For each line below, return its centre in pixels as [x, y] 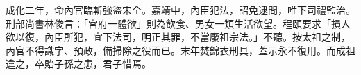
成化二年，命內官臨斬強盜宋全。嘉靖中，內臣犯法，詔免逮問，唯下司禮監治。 [180, 10]
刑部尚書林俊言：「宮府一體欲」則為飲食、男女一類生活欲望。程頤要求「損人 [178, 23]
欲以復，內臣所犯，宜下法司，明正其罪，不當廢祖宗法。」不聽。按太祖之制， [178, 37]
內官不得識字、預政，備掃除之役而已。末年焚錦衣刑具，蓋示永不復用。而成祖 [180, 50]
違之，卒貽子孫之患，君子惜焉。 [78, 64]
